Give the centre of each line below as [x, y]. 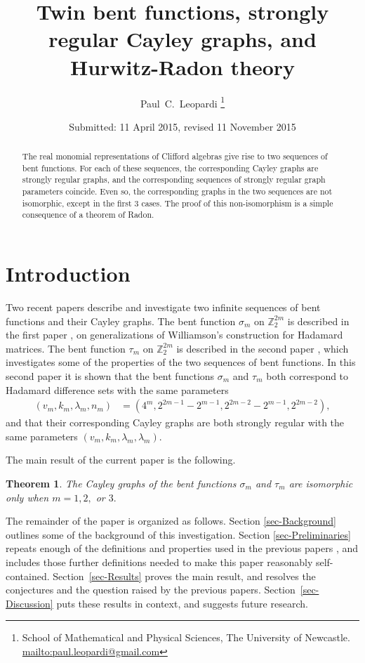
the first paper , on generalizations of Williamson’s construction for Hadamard [174, 335]
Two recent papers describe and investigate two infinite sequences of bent [163, 307]
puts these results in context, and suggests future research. [182, 603]
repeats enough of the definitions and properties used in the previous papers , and [182, 548]
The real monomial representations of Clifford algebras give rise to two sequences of [175, 156]
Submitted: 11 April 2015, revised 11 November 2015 [182, 126]
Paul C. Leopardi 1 [182, 102]
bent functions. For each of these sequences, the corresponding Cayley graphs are [170, 168]
